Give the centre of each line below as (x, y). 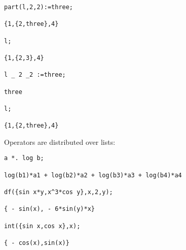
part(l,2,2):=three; (39, 7)
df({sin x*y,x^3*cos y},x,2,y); (59, 192)
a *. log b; (24, 158)
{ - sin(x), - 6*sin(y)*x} (49, 209)
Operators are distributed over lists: (60, 142)
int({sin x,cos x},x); (42, 226)
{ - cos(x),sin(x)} (37, 243)
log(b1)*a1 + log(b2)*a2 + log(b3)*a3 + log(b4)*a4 (93, 175)
